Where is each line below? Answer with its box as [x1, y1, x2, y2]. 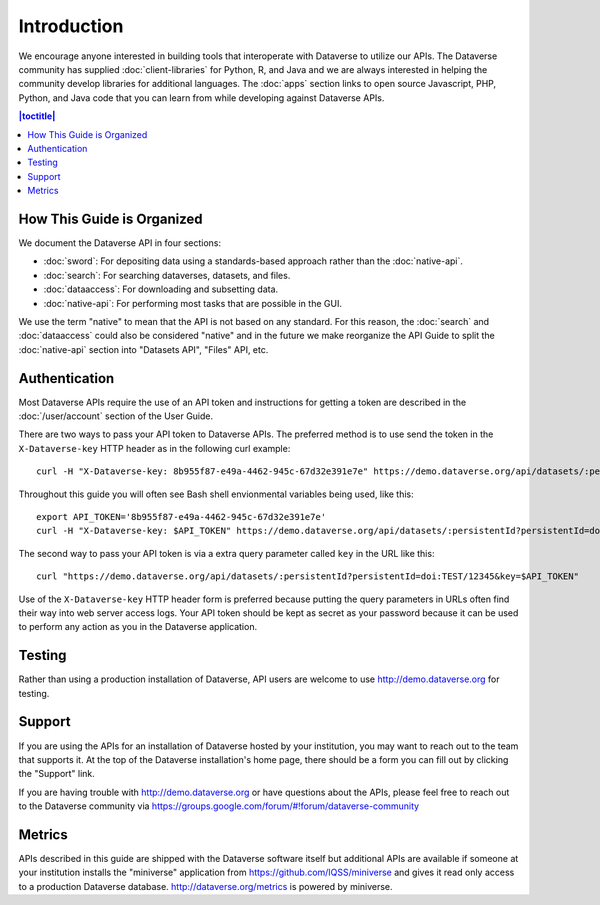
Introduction [18, 15, 124, 37]
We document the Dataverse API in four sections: [18, 236, 222, 249]
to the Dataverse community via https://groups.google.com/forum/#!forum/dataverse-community [18, 800, 420, 812]
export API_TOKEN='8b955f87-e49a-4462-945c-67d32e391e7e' [36, 511, 327, 522]
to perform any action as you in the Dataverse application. [18, 621, 258, 633]
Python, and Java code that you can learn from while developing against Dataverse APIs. [18, 91, 385, 104]
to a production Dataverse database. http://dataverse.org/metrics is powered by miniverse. [18, 880, 394, 892]
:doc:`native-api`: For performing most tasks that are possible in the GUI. [43, 297, 342, 309]
